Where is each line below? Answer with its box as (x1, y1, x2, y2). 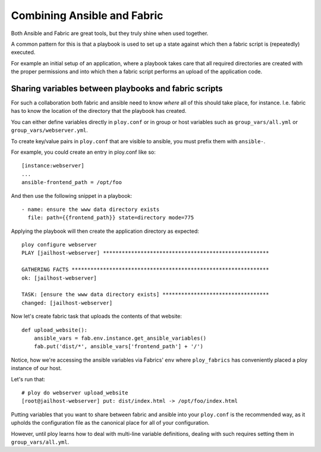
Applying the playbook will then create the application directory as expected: (11, 227, 199, 235)
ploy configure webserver (21, 241, 97, 248)
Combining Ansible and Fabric (11, 9, 163, 22)
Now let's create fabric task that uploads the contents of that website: (11, 312, 182, 320)
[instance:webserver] (21, 162, 84, 169)
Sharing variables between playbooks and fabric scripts (11, 83, 223, 93)
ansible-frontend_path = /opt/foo (21, 179, 122, 186)
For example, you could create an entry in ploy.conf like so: (11, 148, 156, 156)
